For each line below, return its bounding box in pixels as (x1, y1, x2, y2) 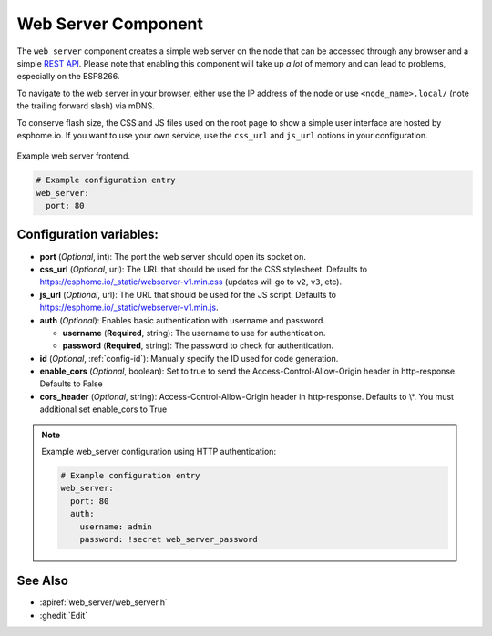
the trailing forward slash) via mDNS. (16, 100, 155, 111)
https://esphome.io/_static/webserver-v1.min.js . (39, 302, 219, 313)
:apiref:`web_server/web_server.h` (39, 597, 169, 608)
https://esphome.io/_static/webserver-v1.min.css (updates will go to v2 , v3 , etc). (39, 276, 342, 287)
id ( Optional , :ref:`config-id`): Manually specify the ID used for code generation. (39, 353, 339, 364)
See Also (16, 573, 68, 589)
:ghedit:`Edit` (39, 610, 88, 621)
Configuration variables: (16, 227, 159, 242)
